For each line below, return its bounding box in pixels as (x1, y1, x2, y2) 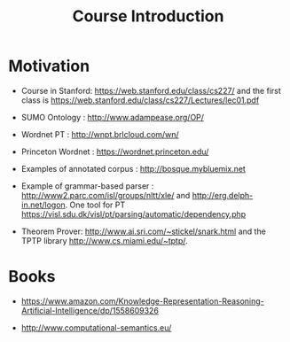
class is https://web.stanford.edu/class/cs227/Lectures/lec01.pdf (20, 95, 260, 105)
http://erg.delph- (192, 190, 254, 200)
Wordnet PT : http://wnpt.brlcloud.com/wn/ (20, 128, 179, 139)
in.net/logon (20, 199, 66, 210)
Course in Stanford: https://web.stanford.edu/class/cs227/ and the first (20, 85, 281, 96)
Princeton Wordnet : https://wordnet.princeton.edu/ (20, 146, 209, 157)
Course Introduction (72, 6, 224, 27)
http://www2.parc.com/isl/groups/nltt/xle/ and (20, 190, 191, 200)
